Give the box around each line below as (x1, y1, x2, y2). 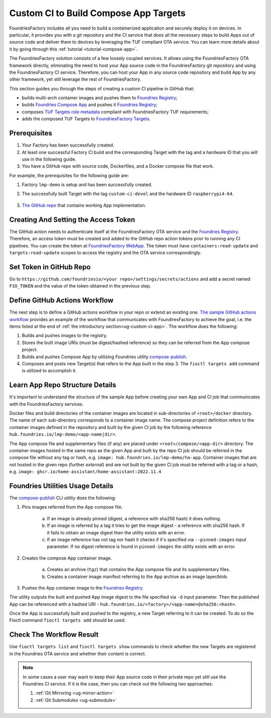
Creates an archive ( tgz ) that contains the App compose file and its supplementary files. (47, 566, 230, 572)
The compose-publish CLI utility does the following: (9, 495, 116, 501)
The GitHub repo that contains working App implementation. (22, 202, 147, 208)
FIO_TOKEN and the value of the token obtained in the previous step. (9, 283, 152, 289)
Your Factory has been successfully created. (22, 142, 114, 148)
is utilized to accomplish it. (22, 368, 77, 374)
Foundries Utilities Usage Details (9, 482, 114, 490)
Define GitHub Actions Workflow (9, 296, 114, 305)
